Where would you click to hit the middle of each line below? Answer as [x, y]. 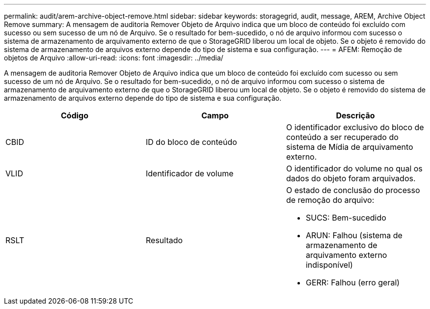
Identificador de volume [189, 173]
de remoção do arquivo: [330, 200]
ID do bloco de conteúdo [191, 142]
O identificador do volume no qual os [354, 169]
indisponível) [329, 265]
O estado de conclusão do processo [353, 190]
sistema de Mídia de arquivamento [349, 147]
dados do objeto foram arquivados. [351, 178]
